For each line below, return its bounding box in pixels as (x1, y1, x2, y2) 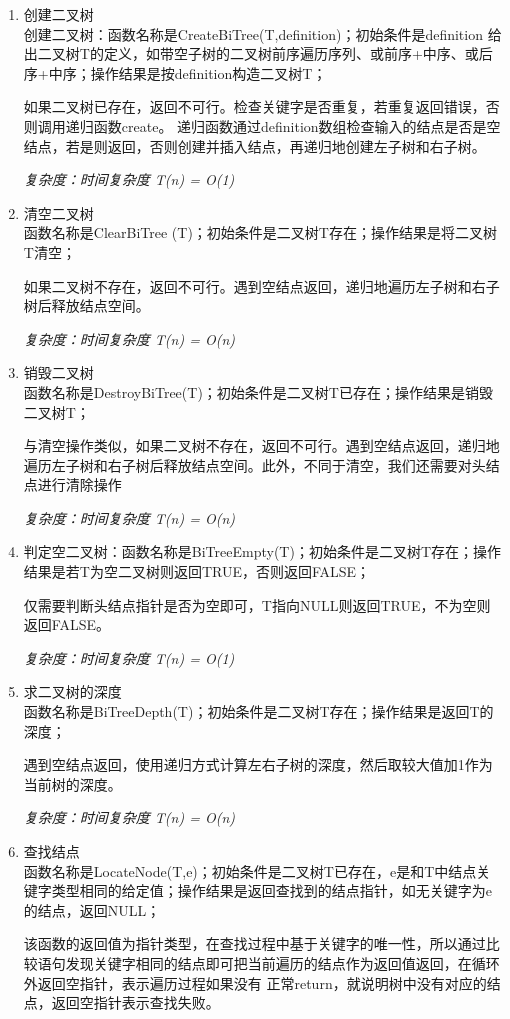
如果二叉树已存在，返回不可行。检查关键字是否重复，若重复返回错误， (23, 96, 486, 117)
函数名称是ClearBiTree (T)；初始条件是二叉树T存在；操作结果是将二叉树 (23, 222, 497, 243)
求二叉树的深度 (23, 681, 122, 702)
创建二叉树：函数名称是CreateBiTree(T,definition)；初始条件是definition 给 (23, 23, 502, 44)
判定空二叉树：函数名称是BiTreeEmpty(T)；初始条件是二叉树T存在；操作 (23, 541, 501, 562)
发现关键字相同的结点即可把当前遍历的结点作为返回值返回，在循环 (65, 952, 500, 973)
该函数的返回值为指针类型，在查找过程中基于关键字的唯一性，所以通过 (23, 933, 486, 954)
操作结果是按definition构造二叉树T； (90, 62, 327, 83)
